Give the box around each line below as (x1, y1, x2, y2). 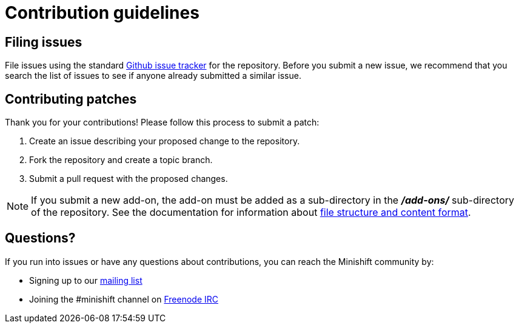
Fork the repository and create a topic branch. (29, 155, 213, 166)
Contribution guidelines (5, 2, 199, 23)
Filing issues (5, 34, 82, 50)
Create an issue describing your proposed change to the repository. (29, 136, 300, 147)
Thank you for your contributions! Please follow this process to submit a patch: (5, 117, 320, 128)
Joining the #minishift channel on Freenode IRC (29, 293, 218, 304)
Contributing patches (5, 91, 137, 107)
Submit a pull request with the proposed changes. (29, 173, 228, 184)
